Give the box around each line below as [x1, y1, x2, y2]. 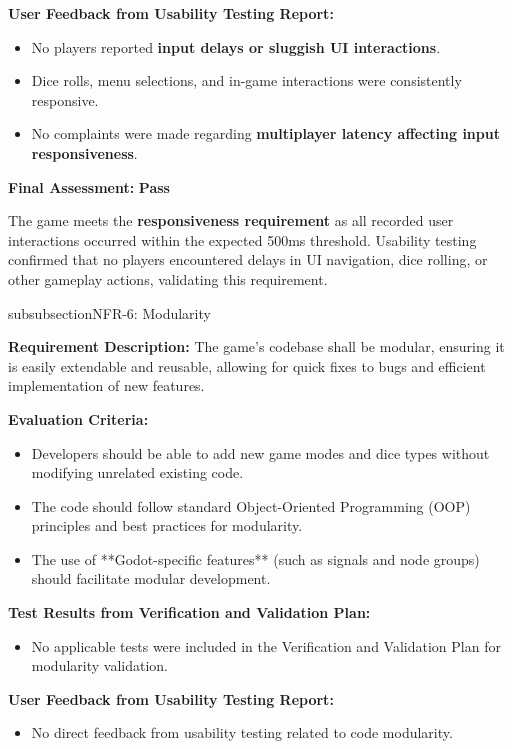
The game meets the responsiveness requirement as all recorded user [8, 210, 454, 231]
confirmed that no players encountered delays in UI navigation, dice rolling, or [8, 249, 488, 270]
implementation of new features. [8, 375, 205, 396]
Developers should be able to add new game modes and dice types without [31, 442, 490, 463]
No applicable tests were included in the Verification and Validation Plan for [31, 635, 501, 656]
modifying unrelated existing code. [31, 462, 244, 483]
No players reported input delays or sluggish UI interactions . [31, 36, 441, 57]
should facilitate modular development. [31, 568, 271, 589]
